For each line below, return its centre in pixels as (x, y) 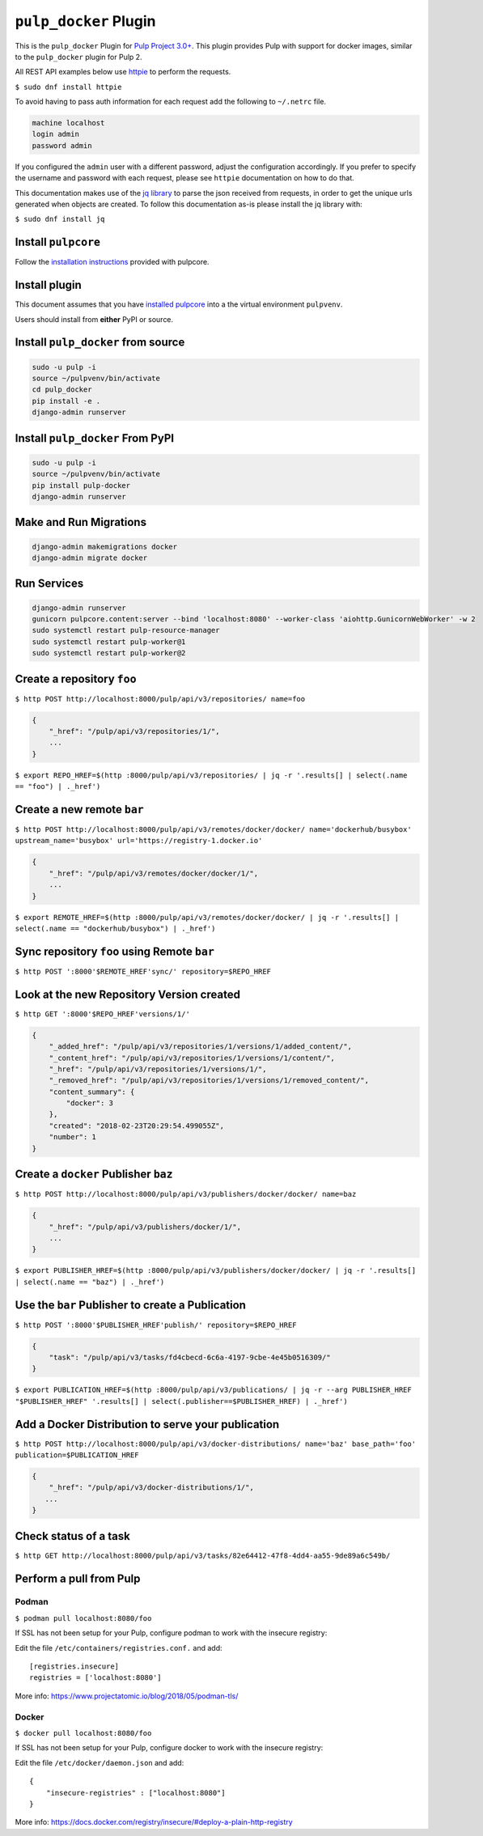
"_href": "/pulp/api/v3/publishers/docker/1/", (145, 1227)
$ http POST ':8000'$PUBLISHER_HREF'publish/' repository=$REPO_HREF (156, 1325)
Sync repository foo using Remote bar (114, 951)
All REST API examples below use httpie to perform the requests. (123, 72)
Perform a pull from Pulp (78, 1578)
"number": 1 (73, 1137)
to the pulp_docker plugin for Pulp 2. (78, 57)
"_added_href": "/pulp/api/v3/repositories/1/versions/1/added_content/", (200, 1047)
